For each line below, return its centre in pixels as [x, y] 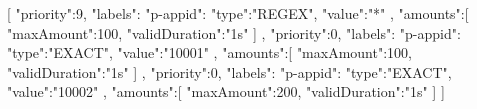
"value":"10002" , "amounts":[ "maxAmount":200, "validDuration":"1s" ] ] [226, 91]
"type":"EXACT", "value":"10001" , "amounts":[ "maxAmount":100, [209, 52]
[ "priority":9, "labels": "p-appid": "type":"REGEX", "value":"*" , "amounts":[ [238, 13]
